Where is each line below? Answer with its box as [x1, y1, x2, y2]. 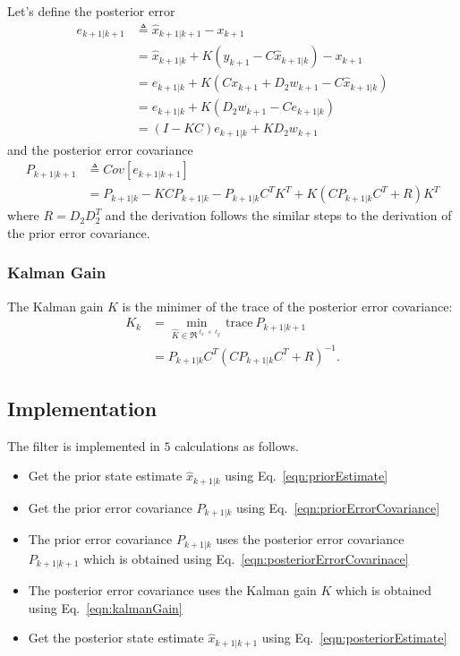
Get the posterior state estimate [28, 628, 204, 647]
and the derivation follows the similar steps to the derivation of [105, 206, 452, 225]
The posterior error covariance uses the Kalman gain [28, 581, 317, 600]
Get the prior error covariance [28, 498, 192, 516]
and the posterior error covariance [7, 140, 193, 158]
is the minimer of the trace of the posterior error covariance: [122, 296, 453, 315]
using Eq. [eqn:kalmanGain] [28, 598, 183, 617]
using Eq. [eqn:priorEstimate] [225, 466, 388, 485]
